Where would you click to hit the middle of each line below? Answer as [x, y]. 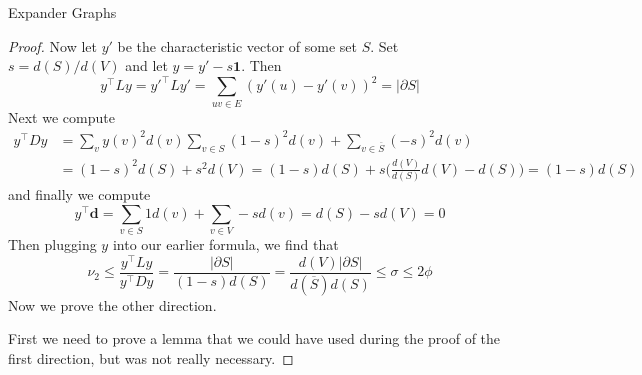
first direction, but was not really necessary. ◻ [151, 357]
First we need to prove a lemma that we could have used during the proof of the [254, 338]
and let [146, 65]
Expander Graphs [62, 12]
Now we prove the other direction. [112, 304]
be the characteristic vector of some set [237, 45]
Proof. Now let [52, 45]
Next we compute [61, 116]
